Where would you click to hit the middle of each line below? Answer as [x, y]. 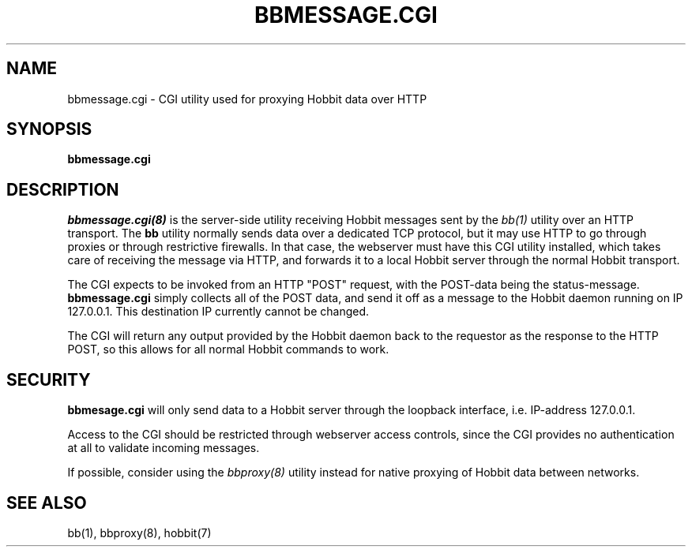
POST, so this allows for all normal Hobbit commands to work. [228, 349]
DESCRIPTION [63, 189]
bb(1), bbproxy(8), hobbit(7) [139, 532]
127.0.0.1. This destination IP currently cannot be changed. [218, 312]
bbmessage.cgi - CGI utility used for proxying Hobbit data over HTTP [247, 99]
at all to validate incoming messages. [164, 448]
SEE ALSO [47, 503]
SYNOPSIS [49, 129]
